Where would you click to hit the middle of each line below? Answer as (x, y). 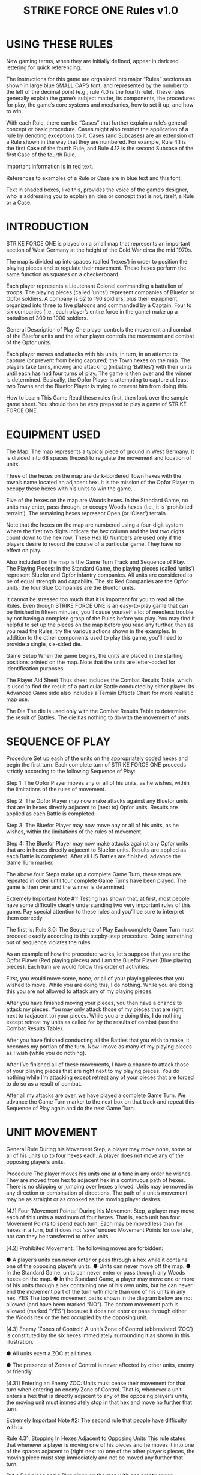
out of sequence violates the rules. (49, 942)
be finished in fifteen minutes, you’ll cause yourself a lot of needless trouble (100, 612)
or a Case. (19, 202)
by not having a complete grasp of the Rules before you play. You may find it (100, 618)
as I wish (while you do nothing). (46, 1053)
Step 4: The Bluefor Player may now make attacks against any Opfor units (97, 843)
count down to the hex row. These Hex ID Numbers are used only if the (94, 537)
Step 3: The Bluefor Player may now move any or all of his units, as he (92, 825)
